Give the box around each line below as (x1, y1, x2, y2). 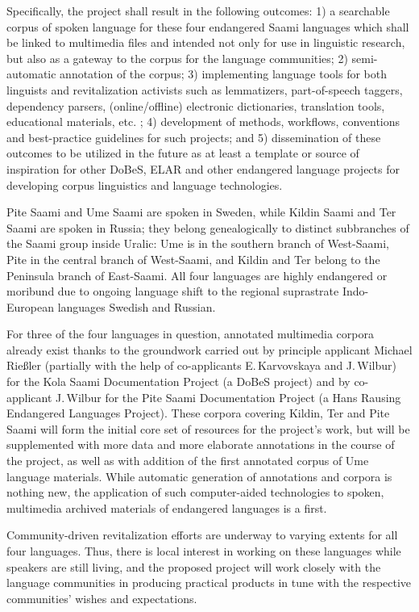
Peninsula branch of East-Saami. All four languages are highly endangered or (6, 266, 388, 283)
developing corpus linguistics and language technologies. (6, 176, 283, 193)
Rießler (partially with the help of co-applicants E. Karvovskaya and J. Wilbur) (6, 357, 396, 374)
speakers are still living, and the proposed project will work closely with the (6, 558, 381, 575)
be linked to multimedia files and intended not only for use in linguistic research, (6, 34, 405, 51)
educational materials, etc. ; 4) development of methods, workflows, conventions (6, 113, 400, 130)
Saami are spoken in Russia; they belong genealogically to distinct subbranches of (6, 219, 409, 236)
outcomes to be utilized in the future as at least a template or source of (6, 145, 359, 161)
